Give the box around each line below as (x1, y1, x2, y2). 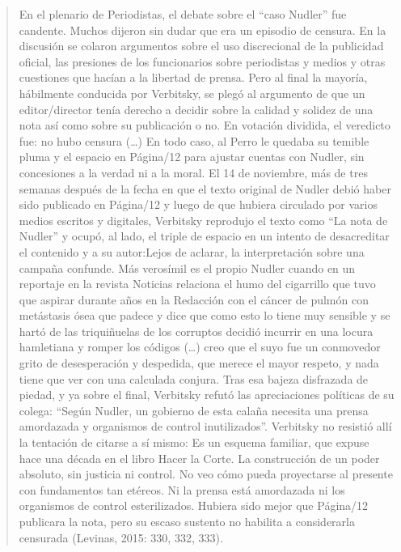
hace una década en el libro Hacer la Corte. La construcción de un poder (19, 449, 380, 466)
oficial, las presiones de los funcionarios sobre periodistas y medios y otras (19, 53, 386, 70)
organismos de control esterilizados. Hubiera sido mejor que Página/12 (19, 497, 369, 514)
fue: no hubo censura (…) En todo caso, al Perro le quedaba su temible (19, 132, 369, 149)
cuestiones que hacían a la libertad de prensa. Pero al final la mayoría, (19, 69, 368, 86)
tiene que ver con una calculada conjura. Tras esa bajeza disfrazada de (19, 370, 369, 387)
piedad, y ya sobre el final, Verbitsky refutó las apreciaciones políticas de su (19, 386, 395, 403)
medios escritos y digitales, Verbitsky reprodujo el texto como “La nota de (19, 211, 388, 228)
